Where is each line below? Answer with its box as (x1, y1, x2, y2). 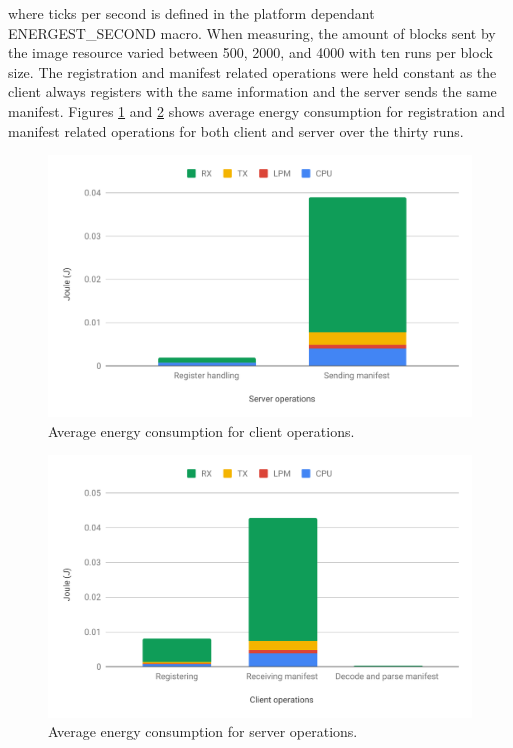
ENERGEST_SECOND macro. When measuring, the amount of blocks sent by (8, 22, 496, 43)
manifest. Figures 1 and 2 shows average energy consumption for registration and (8, 100, 506, 121)
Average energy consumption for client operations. (48, 420, 355, 441)
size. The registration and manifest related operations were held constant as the (8, 61, 497, 82)
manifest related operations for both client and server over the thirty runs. (8, 120, 464, 141)
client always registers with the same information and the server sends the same (8, 81, 497, 102)
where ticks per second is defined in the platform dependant (8, 3, 375, 23)
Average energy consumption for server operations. (48, 721, 358, 742)
